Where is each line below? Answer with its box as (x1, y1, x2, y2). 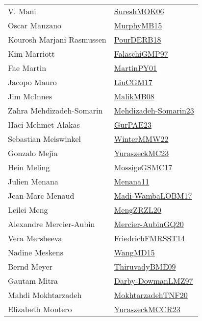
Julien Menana (8, 176, 58, 187)
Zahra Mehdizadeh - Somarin (8, 105, 103, 116)
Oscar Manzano (8, 20, 62, 31)
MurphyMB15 (114, 20, 162, 31)
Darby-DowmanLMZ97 (114, 275, 193, 286)
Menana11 (114, 176, 150, 187)
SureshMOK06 (114, 5, 164, 17)
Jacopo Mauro (8, 76, 57, 88)
